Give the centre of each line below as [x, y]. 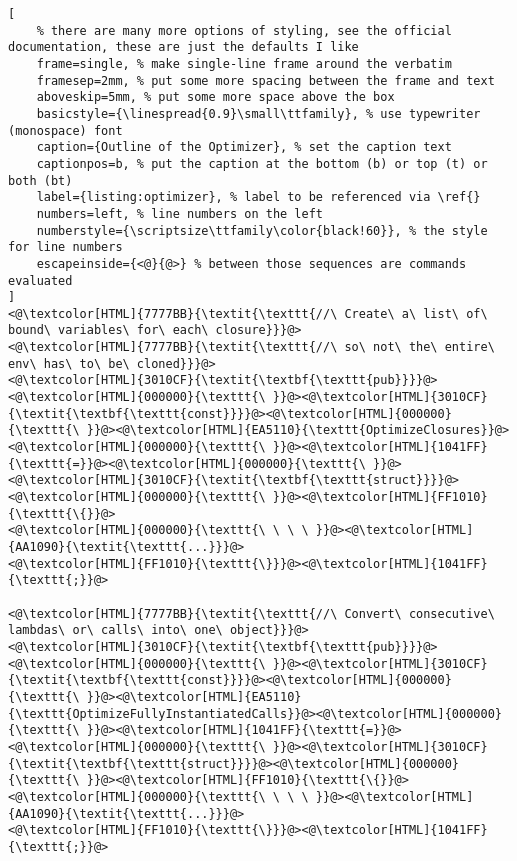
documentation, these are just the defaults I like [183, 47]
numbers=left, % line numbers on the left [179, 213]
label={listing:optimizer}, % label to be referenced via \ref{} [258, 197]
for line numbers [65, 247]
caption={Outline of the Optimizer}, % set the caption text [244, 147]
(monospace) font [65, 130]
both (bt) [40, 180]
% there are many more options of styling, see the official [244, 30]
